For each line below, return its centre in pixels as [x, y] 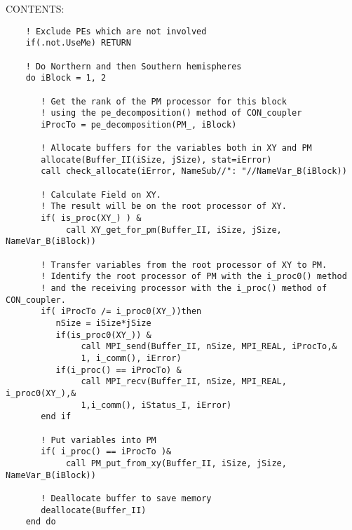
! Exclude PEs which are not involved [116, 31]
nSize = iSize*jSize [103, 323]
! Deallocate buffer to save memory [126, 498]
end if [56, 417]
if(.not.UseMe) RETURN [78, 43]
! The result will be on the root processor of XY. [164, 206]
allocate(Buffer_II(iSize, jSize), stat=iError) [156, 159]
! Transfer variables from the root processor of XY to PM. [184, 265]
